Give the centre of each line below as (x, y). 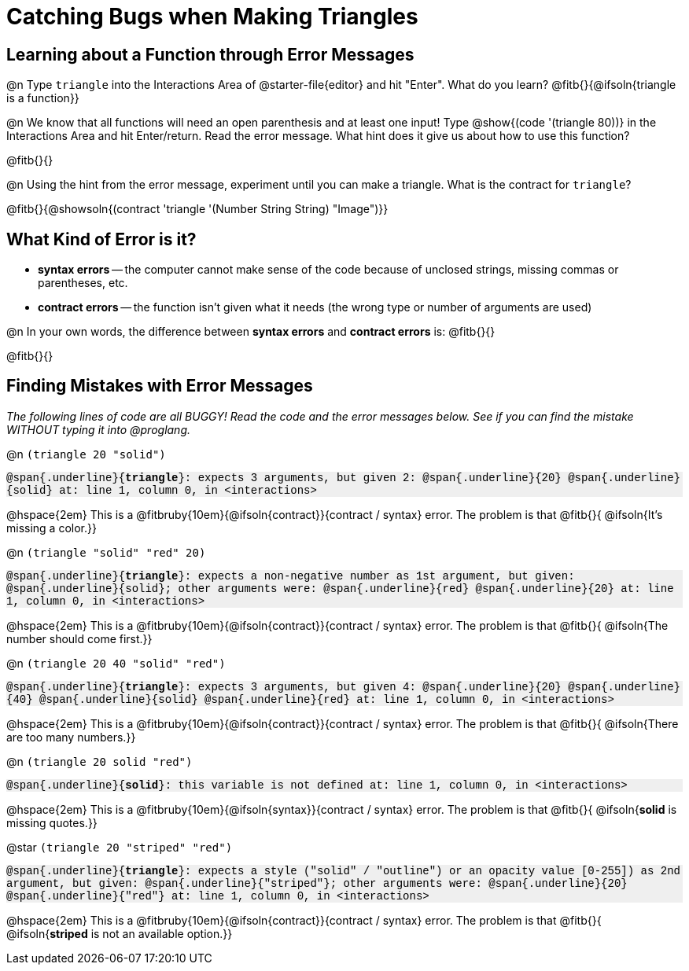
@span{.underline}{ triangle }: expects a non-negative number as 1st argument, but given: (291, 576)
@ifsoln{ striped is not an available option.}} (120, 933)
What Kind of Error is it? (101, 239)
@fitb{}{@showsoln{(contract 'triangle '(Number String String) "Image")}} (197, 209)
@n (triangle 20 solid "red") (99, 761)
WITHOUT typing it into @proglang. (99, 429)
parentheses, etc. (83, 283)
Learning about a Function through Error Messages (210, 54)
